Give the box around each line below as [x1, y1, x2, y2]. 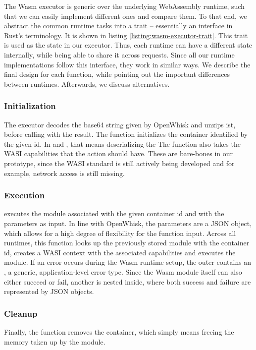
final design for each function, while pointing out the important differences [4, 69, 230, 79]
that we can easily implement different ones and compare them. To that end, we [4, 10, 247, 21]
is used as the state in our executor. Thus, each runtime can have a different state [4, 40, 253, 50]
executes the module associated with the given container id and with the [4, 208, 224, 219]
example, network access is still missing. [4, 168, 125, 178]
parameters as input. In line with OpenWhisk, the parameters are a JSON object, [4, 218, 252, 228]
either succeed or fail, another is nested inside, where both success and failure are [4, 276, 251, 287]
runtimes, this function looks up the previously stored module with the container [4, 237, 250, 248]
